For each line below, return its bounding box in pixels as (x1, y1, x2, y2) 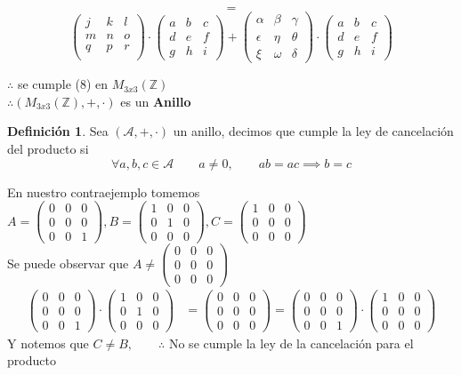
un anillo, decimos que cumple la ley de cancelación (173, 122, 454, 140)
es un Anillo (120, 92, 191, 110)
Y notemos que (7, 333, 89, 352)
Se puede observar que (7, 253, 129, 272)
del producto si (7, 139, 89, 157)
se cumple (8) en (17, 75, 109, 93)
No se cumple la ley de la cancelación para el (168, 333, 414, 352)
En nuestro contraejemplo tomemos (7, 182, 200, 201)
